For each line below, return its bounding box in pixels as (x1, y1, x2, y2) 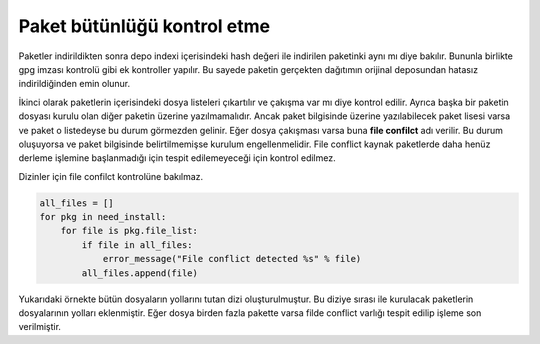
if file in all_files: (81, 239, 194, 250)
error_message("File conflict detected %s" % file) (102, 253, 362, 265)
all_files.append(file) (81, 267, 199, 279)
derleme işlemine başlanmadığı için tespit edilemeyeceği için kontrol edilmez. (18, 152, 336, 164)
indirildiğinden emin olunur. (18, 78, 131, 90)
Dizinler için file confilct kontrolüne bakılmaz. (18, 170, 204, 182)
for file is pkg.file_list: (60, 225, 199, 237)
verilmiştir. (18, 321, 62, 333)
